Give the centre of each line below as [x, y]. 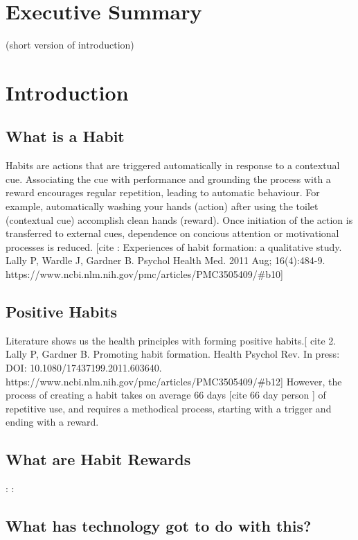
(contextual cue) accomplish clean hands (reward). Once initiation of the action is [179, 219]
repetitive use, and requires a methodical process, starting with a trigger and [169, 408]
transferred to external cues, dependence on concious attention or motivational [172, 233]
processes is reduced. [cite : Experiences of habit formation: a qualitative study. [174, 246]
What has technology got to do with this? [159, 526]
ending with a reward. [52, 422]
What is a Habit [65, 136]
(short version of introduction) [70, 45]
